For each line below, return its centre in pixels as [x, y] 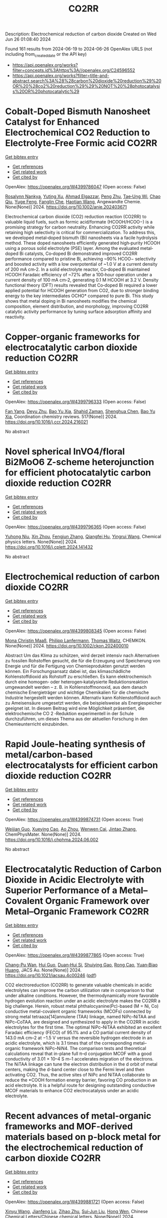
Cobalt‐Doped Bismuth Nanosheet [78, 112]
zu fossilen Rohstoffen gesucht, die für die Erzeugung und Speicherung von [83, 660]
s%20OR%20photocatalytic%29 [46, 91]
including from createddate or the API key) [46, 55]
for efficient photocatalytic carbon [78, 473]
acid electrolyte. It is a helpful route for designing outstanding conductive [80, 1085]
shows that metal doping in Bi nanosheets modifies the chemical [71, 301]
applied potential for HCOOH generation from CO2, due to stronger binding [82, 290]
